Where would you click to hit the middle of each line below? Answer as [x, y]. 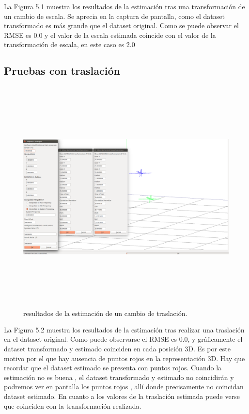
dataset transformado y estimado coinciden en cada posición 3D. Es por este [117, 349]
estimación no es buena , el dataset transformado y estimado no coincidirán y [119, 377]
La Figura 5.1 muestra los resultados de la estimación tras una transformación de [124, 6]
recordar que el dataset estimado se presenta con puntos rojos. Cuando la [113, 368]
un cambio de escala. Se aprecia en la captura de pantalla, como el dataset [114, 16]
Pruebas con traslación [62, 71]
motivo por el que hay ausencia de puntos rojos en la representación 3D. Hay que [124, 358]
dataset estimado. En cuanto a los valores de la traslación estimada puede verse [122, 396]
